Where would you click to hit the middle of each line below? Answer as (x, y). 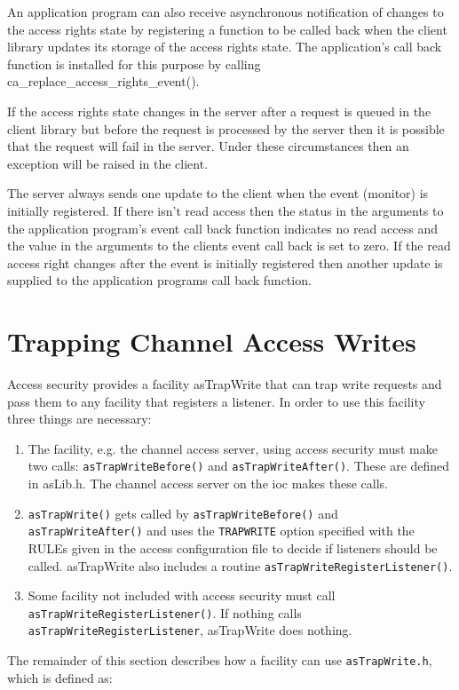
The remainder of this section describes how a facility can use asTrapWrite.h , (220, 660)
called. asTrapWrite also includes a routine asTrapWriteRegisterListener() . (240, 565)
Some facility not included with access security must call (182, 595)
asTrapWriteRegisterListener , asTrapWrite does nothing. (190, 630)
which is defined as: (60, 677)
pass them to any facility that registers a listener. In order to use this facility (216, 401)
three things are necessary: (79, 419)
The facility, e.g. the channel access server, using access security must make (233, 448)
